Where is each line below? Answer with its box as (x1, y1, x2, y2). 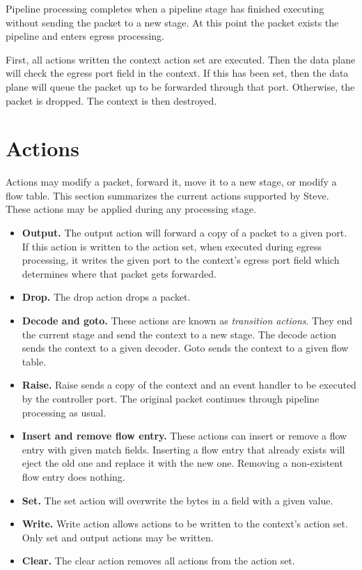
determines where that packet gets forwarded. (22, 266, 217, 280)
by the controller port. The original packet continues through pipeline (22, 391, 320, 405)
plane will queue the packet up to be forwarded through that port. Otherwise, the (6, 79, 355, 93)
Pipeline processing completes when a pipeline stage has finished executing (6, 1, 324, 15)
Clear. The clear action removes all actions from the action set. (22, 553, 295, 568)
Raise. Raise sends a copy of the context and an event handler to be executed (22, 377, 356, 392)
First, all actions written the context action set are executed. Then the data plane (6, 52, 356, 66)
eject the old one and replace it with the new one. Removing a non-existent (22, 456, 343, 470)
